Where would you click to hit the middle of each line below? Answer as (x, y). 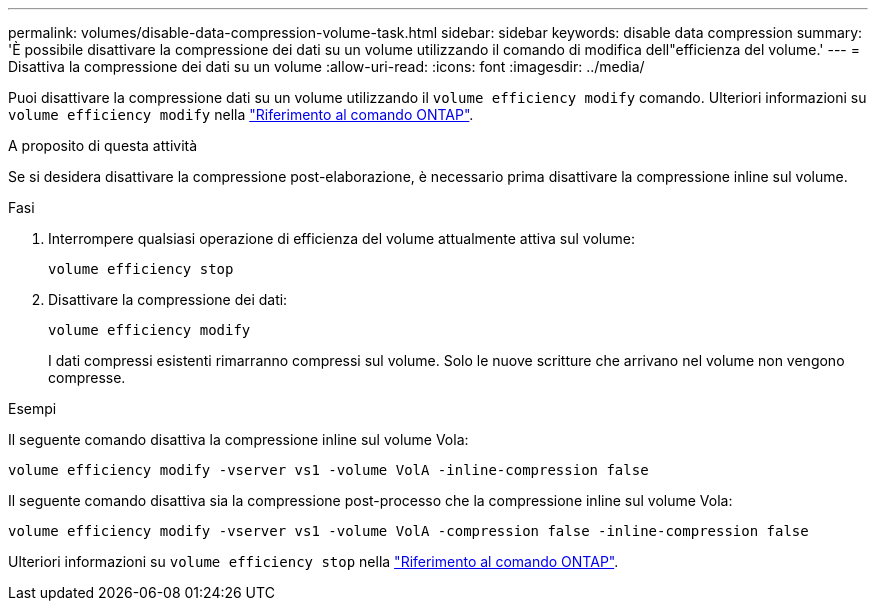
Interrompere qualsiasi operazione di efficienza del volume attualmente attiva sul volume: (341, 238)
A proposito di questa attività (103, 145)
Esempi (32, 408)
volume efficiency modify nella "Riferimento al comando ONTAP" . (241, 114)
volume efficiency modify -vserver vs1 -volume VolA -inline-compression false (328, 470)
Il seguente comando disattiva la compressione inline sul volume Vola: (238, 439)
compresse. (87, 377)
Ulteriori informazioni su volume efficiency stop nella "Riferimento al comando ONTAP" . (313, 561)
